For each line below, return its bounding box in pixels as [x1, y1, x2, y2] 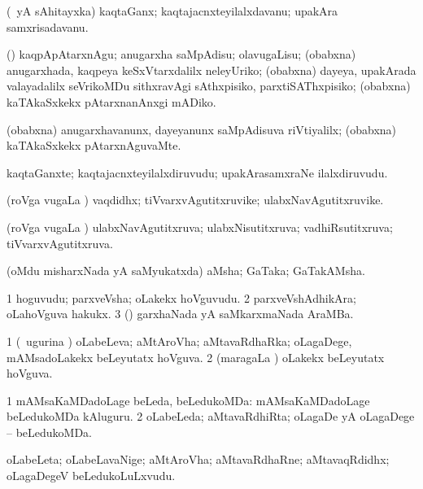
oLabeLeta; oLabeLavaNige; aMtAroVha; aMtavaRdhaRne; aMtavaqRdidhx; [7, 451, 390, 468]
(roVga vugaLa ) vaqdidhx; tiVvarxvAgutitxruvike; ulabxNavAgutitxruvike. [7, 191, 384, 208]
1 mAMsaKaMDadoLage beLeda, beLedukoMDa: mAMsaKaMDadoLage [7, 391, 370, 408]
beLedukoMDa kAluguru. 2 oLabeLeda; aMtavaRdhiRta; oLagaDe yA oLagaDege [7, 408, 415, 425]
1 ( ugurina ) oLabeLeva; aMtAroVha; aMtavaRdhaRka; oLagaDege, [7, 332, 352, 349]
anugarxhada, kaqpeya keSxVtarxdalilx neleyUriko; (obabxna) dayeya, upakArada [7, 61, 416, 78]
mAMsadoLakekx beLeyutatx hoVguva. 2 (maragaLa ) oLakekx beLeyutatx [7, 348, 385, 365]
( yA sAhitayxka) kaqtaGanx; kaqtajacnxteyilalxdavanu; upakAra [7, 2, 338, 19]
